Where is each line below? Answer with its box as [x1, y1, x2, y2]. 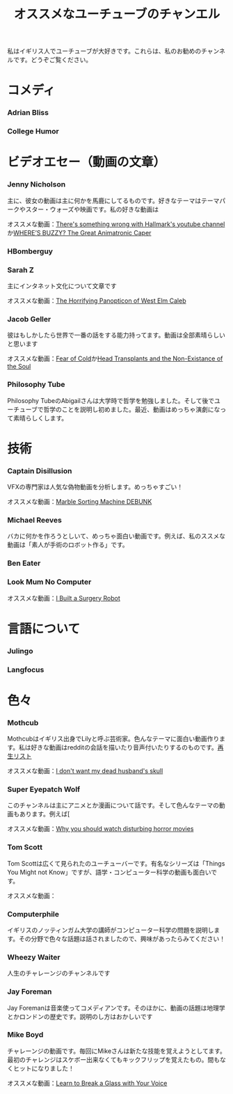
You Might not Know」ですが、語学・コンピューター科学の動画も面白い [7, 868, 211, 876]
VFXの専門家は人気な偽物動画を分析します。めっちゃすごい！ [7, 483, 184, 491]
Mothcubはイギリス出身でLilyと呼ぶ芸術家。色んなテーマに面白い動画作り [7, 735, 220, 743]
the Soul [7, 363, 31, 371]
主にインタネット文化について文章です [7, 281, 117, 290]
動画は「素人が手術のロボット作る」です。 [7, 541, 129, 549]
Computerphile [7, 909, 60, 919]
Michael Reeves [7, 515, 63, 525]
